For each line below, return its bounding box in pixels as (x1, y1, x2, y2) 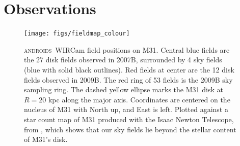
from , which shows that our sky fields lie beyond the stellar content (24, 124, 236, 134)
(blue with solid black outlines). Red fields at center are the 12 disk (24, 64, 234, 75)
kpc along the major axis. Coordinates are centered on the (48, 94, 230, 104)
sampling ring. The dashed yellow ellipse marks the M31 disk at (24, 84, 223, 95)
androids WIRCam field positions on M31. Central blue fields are (24, 44, 230, 55)
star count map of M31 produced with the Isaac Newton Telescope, (24, 114, 234, 124)
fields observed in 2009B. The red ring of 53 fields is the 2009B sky (24, 74, 233, 85)
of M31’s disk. (24, 134, 68, 144)
